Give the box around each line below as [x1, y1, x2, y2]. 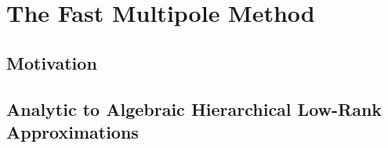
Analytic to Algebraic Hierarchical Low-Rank [6, 96, 383, 121]
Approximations [6, 119, 139, 143]
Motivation [6, 50, 97, 74]
